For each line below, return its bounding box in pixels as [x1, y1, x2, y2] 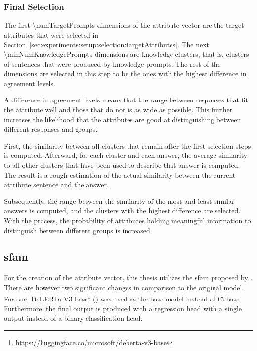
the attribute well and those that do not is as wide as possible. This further [4, 104, 233, 114]
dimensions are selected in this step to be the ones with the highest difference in [4, 68, 247, 79]
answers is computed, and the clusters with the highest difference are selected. [4, 205, 241, 216]
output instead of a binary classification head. [4, 313, 143, 323]
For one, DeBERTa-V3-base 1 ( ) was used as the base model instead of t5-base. [4, 292, 242, 304]
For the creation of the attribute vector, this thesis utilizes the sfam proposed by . [4, 272, 253, 283]
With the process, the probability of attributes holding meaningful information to [4, 215, 251, 225]
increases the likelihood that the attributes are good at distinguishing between [4, 114, 241, 124]
